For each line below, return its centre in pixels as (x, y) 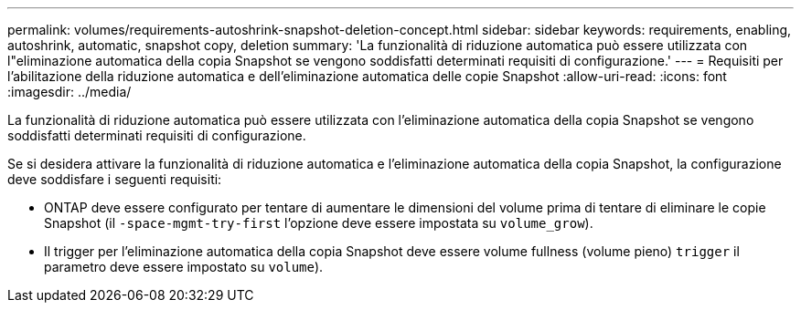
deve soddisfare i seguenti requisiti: (115, 179)
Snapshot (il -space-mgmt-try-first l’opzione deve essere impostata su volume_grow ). (319, 223)
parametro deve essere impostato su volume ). (184, 267)
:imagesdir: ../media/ (69, 92)
